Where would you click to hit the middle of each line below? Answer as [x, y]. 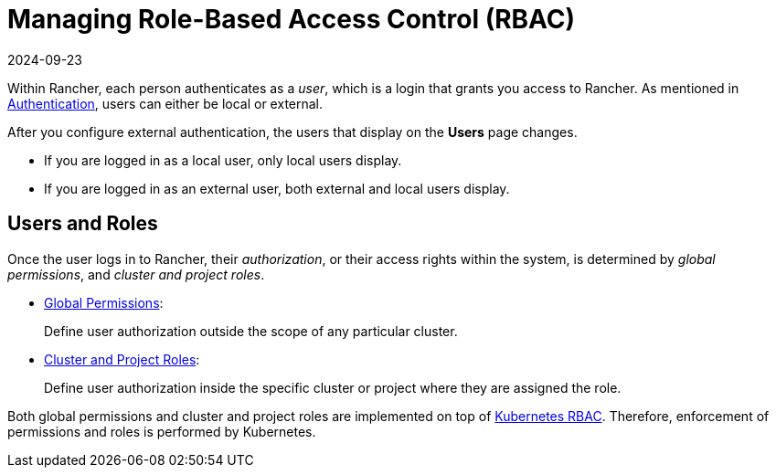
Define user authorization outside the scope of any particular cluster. [251, 331]
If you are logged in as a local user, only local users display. [223, 160]
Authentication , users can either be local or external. [165, 103]
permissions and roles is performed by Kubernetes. [162, 431]
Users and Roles [83, 224]
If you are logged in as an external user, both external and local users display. [277, 188]
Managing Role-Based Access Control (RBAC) [292, 19]
